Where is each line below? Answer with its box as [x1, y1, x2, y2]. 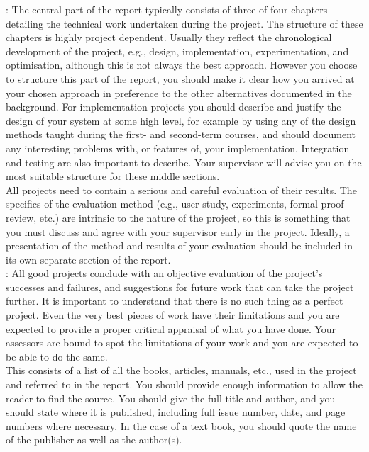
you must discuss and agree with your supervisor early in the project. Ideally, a [6, 224, 350, 239]
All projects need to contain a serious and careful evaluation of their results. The [6, 182, 357, 197]
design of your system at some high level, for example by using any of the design [6, 113, 356, 128]
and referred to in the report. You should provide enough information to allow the [6, 377, 363, 392]
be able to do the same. [6, 349, 108, 363]
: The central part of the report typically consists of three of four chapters [6, 2, 328, 16]
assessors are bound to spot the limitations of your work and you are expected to [6, 335, 358, 350]
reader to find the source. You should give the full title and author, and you [6, 390, 336, 405]
